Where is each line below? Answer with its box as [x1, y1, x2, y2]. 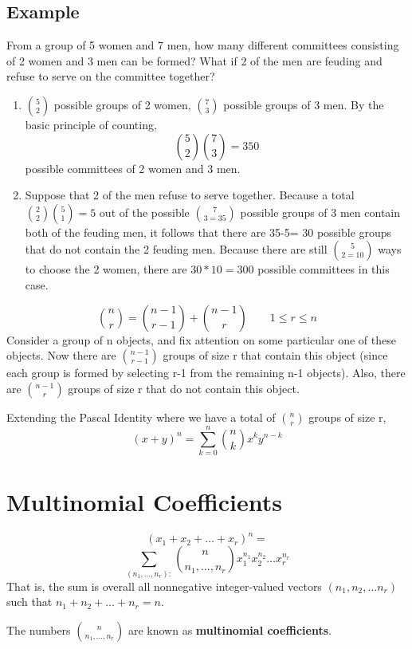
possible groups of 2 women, [53, 96, 191, 112]
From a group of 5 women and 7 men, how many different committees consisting [6, 37, 399, 53]
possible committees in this [257, 261, 390, 277]
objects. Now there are [6, 347, 116, 364]
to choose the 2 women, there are [25, 261, 187, 277]
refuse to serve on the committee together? [6, 68, 215, 85]
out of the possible [99, 203, 190, 220]
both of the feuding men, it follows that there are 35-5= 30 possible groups [25, 223, 392, 240]
